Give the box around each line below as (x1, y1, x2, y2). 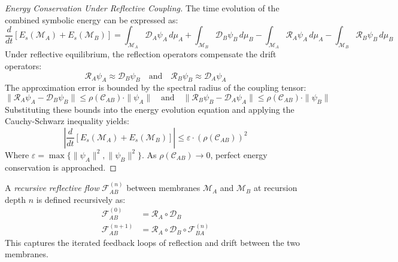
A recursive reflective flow (5, 181, 99, 194)
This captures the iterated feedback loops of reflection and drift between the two (5, 236, 300, 248)
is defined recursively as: (36, 193, 126, 205)
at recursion (253, 181, 297, 194)
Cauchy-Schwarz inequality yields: (5, 115, 129, 127)
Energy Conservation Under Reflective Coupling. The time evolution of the (5, 2, 279, 14)
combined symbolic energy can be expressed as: (5, 13, 178, 26)
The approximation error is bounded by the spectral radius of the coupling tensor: (5, 81, 306, 94)
